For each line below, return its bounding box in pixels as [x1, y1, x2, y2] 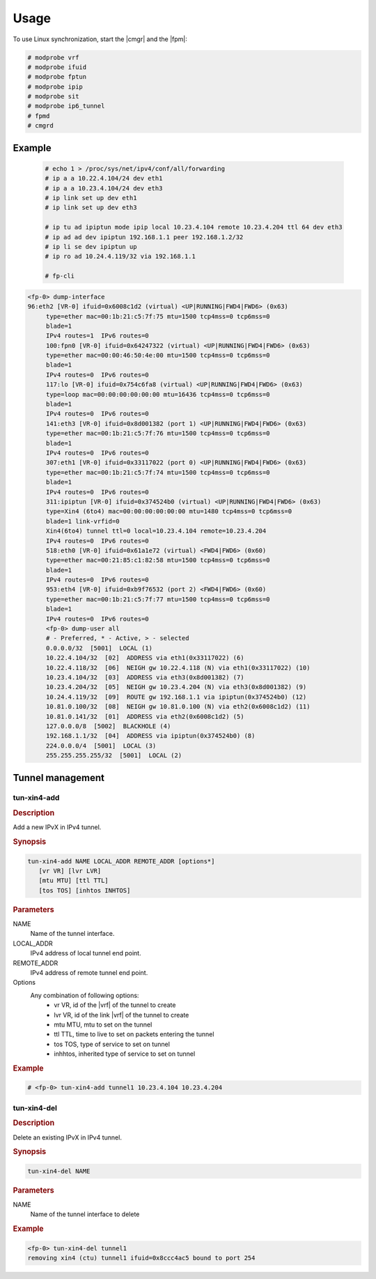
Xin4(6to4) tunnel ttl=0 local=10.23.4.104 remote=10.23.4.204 [45, 527, 267, 535]
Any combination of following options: [30, 991, 139, 999]
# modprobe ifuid [27, 63, 87, 71]
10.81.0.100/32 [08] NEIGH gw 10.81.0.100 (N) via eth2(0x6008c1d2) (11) [45, 703, 311, 711]
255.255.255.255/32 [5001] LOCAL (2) [45, 752, 182, 759]
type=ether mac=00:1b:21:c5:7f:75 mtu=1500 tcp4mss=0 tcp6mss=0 [45, 312, 270, 320]
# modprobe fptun [27, 73, 87, 81]
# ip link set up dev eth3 [45, 204, 137, 212]
